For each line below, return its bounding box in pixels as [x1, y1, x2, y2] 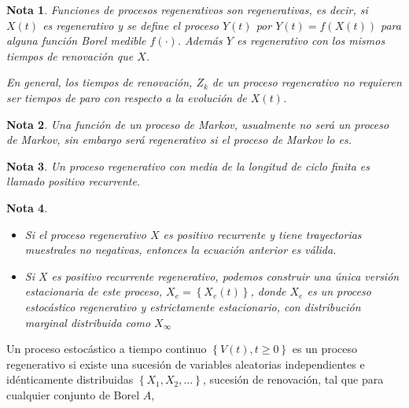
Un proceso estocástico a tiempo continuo [6, 340, 207, 357]
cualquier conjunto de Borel [6, 386, 140, 402]
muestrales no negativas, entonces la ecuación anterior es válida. [24, 241, 337, 258]
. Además [177, 32, 223, 49]
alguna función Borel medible [6, 32, 146, 49]
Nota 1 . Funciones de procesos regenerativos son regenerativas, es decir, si [6, 2, 368, 17]
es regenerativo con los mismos [236, 32, 385, 49]
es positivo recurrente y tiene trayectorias [163, 226, 362, 242]
